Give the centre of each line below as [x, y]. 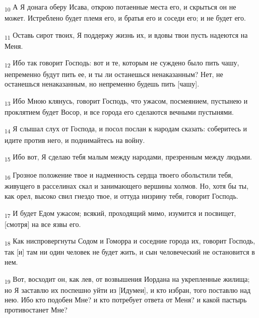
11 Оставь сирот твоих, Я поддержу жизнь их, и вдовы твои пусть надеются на [126, 35]
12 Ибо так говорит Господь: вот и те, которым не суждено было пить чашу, [122, 63]
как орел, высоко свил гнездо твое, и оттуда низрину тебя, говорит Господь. [121, 196]
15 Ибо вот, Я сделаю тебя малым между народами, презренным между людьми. [128, 157]
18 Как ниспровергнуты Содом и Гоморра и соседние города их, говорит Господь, [130, 242]
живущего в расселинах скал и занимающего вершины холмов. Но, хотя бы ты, [127, 186]
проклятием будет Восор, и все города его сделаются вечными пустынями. [119, 111]
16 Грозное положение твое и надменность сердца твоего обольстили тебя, [119, 176]
